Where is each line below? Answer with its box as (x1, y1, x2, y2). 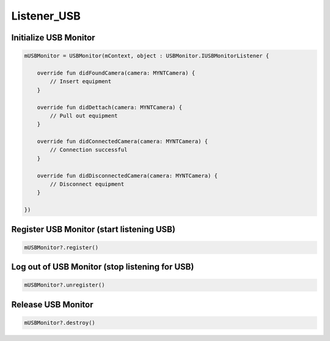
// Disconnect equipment (50, 181, 125, 188)
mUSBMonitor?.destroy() (24, 319, 96, 326)
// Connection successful (50, 147, 128, 153)
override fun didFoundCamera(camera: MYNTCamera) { (37, 69, 196, 76)
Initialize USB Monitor (11, 32, 95, 43)
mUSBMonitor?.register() (24, 244, 99, 251)
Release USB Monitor (11, 299, 94, 310)
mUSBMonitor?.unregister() (24, 282, 105, 288)
